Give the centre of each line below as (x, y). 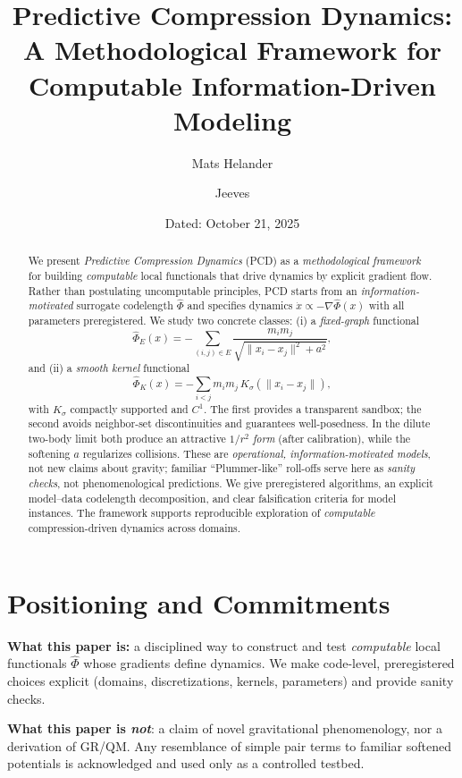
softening (49, 453)
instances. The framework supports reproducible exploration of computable (202, 513)
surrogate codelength (125, 305)
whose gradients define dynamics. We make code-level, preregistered (269, 663)
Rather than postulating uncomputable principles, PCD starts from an (193, 290)
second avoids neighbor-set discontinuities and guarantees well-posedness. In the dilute (229, 423)
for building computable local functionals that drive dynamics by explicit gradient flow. (230, 275)
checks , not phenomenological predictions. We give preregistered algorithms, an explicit (231, 483)
